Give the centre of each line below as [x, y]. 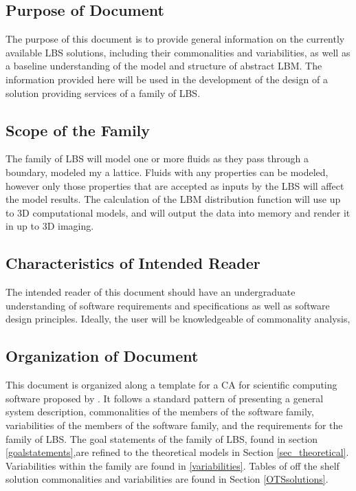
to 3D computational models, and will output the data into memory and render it [178, 212]
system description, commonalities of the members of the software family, [160, 412]
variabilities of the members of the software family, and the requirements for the [174, 425]
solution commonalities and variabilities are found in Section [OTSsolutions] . [167, 479]
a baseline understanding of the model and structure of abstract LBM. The [164, 66]
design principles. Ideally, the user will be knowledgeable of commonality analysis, [178, 319]
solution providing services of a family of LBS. [103, 92]
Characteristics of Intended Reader [133, 263]
